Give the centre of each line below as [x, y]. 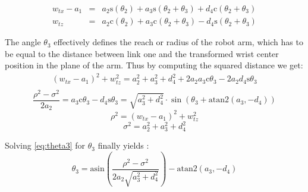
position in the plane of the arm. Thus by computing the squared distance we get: [154, 65]
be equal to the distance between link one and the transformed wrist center [142, 53]
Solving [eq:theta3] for [45, 145]
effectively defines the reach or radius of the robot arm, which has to [178, 42]
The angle [23, 42]
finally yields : [123, 145]
